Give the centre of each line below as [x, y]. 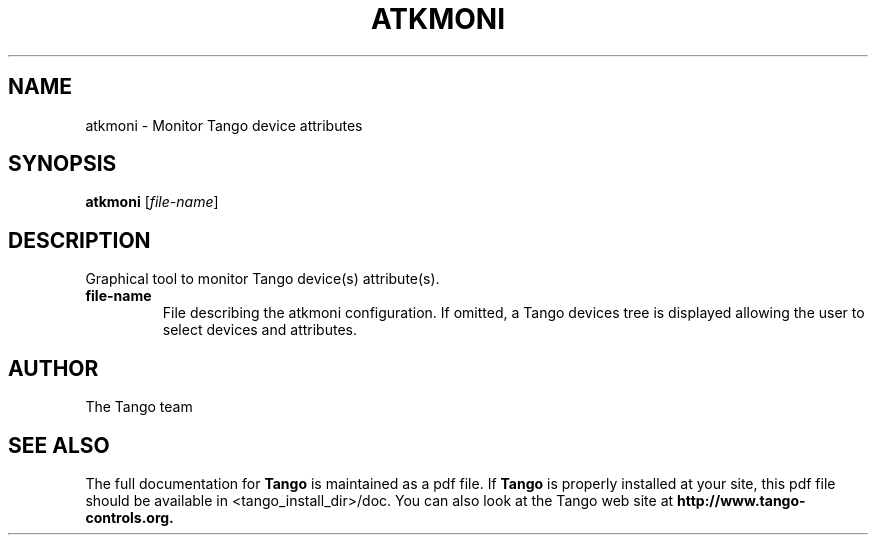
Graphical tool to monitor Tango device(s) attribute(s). [262, 279]
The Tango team [139, 407]
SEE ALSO [59, 445]
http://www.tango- [741, 500]
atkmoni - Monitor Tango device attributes [224, 125]
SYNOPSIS [62, 164]
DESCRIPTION [79, 240]
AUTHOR [53, 368]
